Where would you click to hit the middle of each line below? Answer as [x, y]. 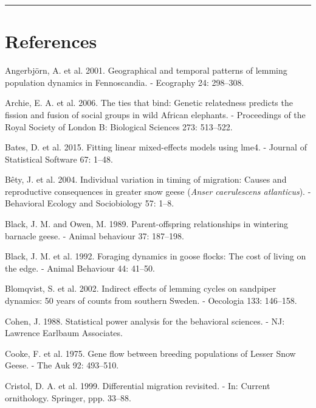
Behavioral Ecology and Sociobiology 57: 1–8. [90, 203]
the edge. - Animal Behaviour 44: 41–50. [80, 268]
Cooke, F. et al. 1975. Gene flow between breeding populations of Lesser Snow [150, 353]
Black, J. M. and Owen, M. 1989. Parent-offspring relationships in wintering [147, 224]
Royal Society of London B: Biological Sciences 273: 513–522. [119, 126]
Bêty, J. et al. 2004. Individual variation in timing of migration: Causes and [146, 179]
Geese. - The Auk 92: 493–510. [62, 365]
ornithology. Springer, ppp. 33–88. [68, 397]
